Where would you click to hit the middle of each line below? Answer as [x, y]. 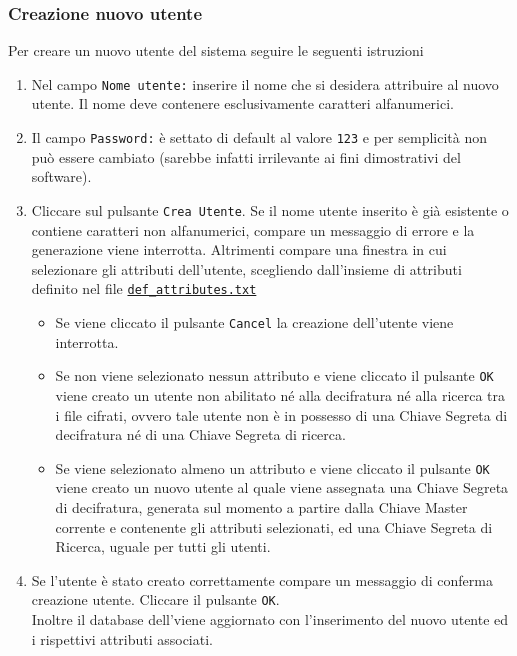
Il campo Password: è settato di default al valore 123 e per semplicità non [259, 137]
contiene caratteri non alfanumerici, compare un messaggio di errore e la [253, 229]
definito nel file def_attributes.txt [144, 288]
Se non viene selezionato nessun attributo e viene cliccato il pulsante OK [274, 375]
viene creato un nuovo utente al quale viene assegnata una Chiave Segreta [282, 487]
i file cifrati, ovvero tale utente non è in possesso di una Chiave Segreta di [281, 414]
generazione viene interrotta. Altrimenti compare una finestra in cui [239, 249]
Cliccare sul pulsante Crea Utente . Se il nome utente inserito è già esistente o [270, 209]
